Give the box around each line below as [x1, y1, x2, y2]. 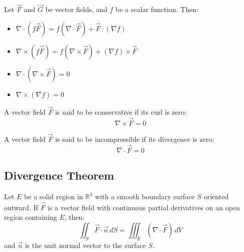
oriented [203, 191, 229, 202]
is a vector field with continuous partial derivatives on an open [47, 202, 240, 212]
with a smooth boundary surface [95, 191, 195, 202]
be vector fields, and [45, 4, 107, 15]
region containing [4, 212, 57, 222]
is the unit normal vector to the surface [25, 239, 146, 250]
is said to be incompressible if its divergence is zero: [55, 134, 214, 144]
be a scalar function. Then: [115, 4, 199, 15]
